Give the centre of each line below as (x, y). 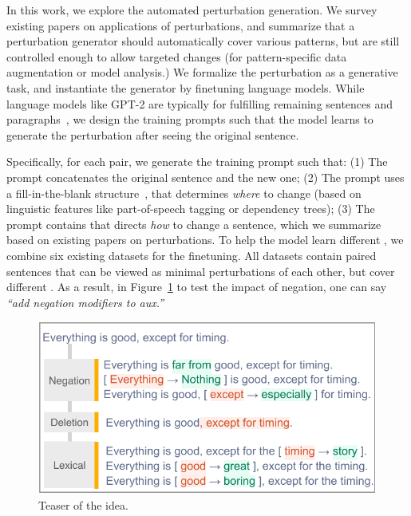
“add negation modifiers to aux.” (85, 302)
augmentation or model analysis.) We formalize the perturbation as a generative (202, 72)
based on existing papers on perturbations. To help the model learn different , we (205, 240)
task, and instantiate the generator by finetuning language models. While (186, 87)
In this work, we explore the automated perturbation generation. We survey (192, 10)
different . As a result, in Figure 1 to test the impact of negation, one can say (197, 287)
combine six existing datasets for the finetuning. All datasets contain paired (192, 255)
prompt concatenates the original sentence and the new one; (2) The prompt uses (205, 177)
